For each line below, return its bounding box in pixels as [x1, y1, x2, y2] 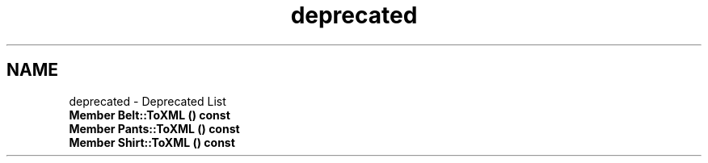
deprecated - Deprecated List [69, 94, 226, 108]
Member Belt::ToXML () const [69, 107, 230, 122]
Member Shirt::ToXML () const [69, 135, 235, 149]
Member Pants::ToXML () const [69, 121, 240, 136]
